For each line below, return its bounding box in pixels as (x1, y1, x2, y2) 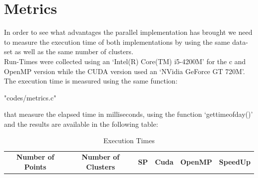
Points (24, 161, 47, 172)
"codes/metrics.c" (4, 92, 57, 102)
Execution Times (103, 135, 155, 146)
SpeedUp (219, 157, 251, 167)
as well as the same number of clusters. (14, 46, 133, 57)
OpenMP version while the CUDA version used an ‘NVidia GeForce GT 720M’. (4, 66, 245, 76)
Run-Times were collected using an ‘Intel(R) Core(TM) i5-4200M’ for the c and (4, 56, 246, 66)
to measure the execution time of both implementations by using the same (4, 36, 230, 47)
